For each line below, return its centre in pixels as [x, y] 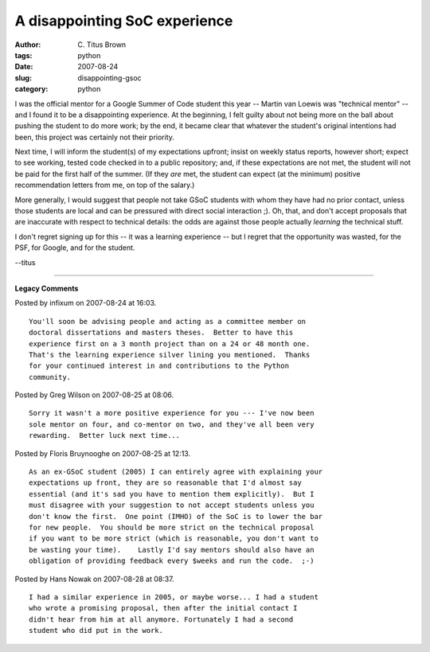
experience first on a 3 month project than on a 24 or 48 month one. [170, 344]
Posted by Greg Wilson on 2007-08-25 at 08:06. [94, 395]
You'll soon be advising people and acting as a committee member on [168, 321]
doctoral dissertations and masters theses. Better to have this [161, 333]
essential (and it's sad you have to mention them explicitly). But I [172, 494]
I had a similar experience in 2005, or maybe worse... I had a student [174, 597]
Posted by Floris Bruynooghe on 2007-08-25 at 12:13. [103, 453]
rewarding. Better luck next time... [105, 435]
